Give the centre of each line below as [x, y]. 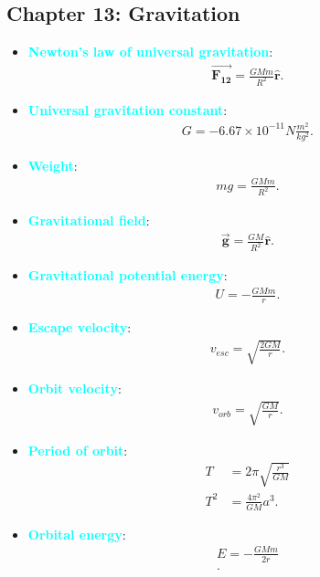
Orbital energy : [77, 534]
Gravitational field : [89, 220]
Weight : [53, 166]
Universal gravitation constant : [128, 109]
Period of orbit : [78, 450]
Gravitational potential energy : [128, 275]
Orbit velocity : [75, 388]
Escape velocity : [80, 327]
